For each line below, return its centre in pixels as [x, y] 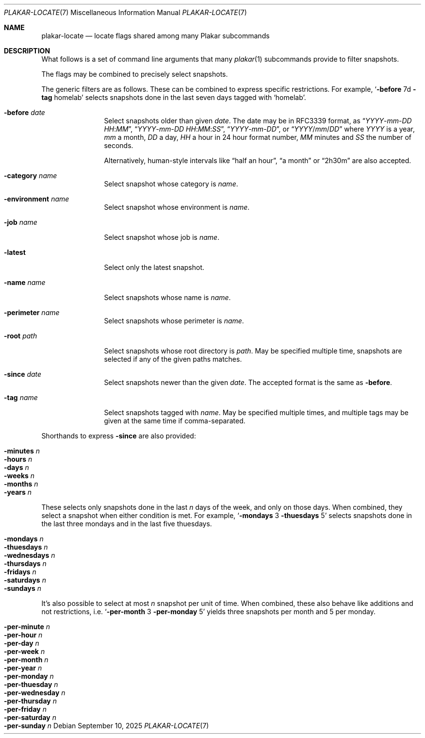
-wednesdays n [30, 555]
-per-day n [22, 643]
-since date [23, 374]
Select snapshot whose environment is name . [177, 207]
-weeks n [19, 476]
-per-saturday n [30, 717]
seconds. [119, 145]
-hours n [18, 459]
